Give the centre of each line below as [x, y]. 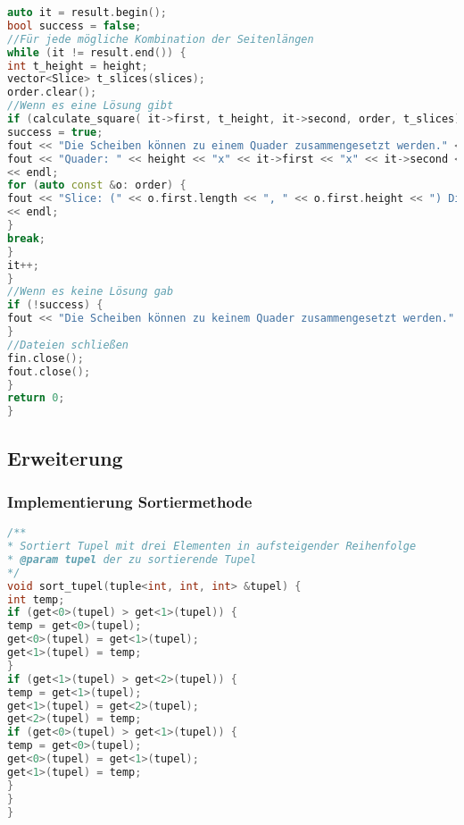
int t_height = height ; [78, 66]
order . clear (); [52, 93]
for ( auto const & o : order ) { [97, 185]
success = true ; [55, 132]
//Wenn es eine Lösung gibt [91, 106]
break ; [26, 238]
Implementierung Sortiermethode [130, 501]
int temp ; [36, 599]
